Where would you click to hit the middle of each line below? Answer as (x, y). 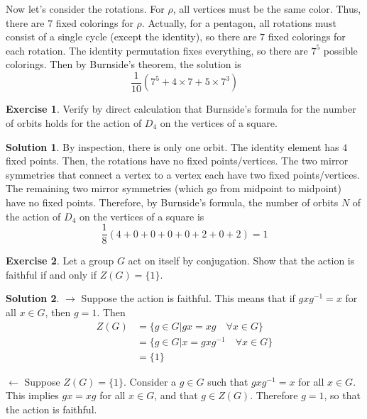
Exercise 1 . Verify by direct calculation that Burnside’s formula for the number (181, 109)
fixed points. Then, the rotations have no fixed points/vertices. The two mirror (177, 161)
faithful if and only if (51, 274)
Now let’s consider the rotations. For (85, 9)
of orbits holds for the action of (74, 123)
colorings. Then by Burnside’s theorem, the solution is (124, 64)
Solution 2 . (33, 298)
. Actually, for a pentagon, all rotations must (239, 22)
